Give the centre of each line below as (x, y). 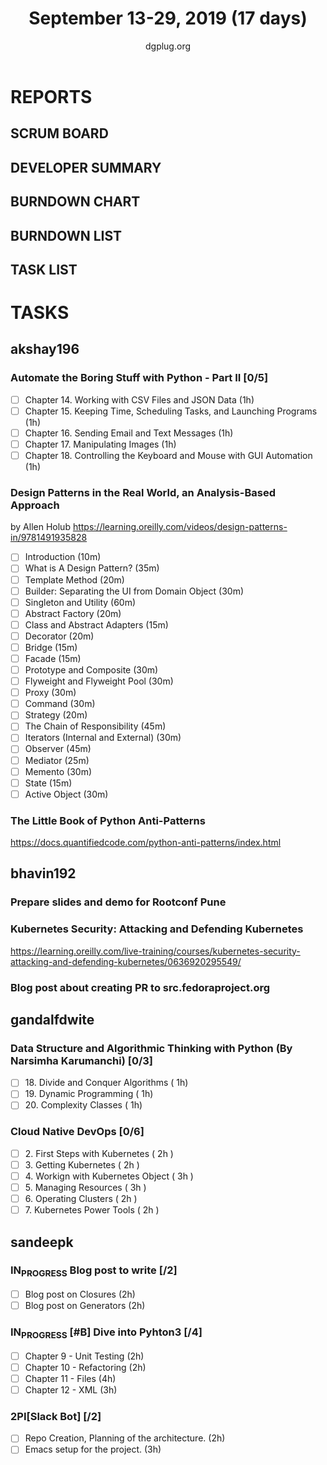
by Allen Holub (40, 527)
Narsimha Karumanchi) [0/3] (81, 1060)
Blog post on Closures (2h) (80, 1294)
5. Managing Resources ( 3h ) (85, 1187)
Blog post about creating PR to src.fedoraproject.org (140, 987)
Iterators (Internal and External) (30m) (103, 738)
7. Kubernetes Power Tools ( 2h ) (92, 1210)
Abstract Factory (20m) (73, 613)
